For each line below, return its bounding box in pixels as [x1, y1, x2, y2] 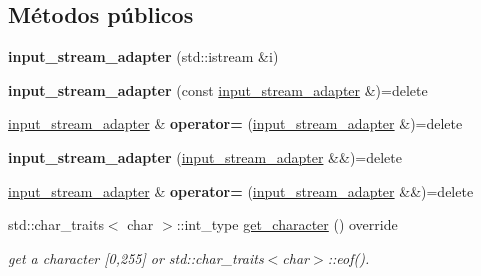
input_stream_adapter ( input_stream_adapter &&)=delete [8, 146, 402, 167]
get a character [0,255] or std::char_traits [8, 247, 264, 268]
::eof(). [327, 247, 370, 268]
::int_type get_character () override [176, 214, 398, 235]
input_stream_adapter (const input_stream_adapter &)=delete [8, 79, 428, 100]
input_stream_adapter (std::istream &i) [8, 46, 279, 67]
